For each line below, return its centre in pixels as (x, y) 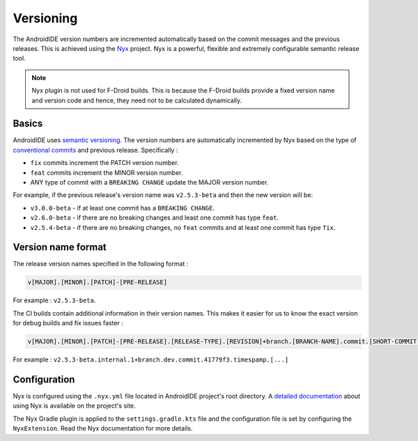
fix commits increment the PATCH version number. (104, 163)
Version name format (60, 247)
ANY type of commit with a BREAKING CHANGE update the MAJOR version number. (149, 182)
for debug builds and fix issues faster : (68, 323)
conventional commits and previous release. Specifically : (95, 150)
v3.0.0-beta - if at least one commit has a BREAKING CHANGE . (123, 208)
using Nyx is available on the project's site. (74, 406)
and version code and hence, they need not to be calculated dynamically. (137, 100)
